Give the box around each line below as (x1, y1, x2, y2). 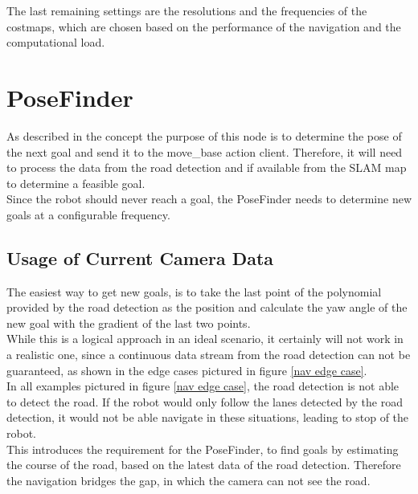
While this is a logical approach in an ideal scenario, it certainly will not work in (6, 330, 404, 347)
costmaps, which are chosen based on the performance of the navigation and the (6, 18, 401, 35)
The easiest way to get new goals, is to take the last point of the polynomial (6, 283, 382, 300)
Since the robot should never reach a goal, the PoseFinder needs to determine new (6, 190, 412, 207)
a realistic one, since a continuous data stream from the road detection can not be (6, 346, 411, 363)
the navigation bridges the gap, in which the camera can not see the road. (6, 472, 371, 488)
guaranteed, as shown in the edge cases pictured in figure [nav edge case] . (6, 361, 367, 378)
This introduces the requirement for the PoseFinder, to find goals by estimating (6, 440, 399, 457)
